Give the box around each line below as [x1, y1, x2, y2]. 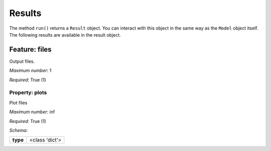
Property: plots [9, 89, 47, 96]
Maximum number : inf [9, 109, 55, 115]
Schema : [9, 127, 28, 133]
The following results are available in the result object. [9, 32, 121, 38]
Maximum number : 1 [9, 68, 52, 74]
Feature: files [9, 45, 52, 54]
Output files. [9, 58, 35, 64]
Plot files [9, 99, 28, 105]
